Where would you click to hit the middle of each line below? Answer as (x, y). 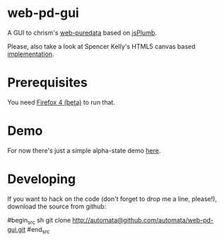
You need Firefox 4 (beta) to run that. (61, 102)
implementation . (31, 54)
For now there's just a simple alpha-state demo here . (84, 150)
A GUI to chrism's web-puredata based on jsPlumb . (82, 33)
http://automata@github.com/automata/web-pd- (143, 220)
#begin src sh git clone (39, 221)
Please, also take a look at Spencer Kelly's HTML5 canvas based (101, 46)
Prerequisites (48, 83)
